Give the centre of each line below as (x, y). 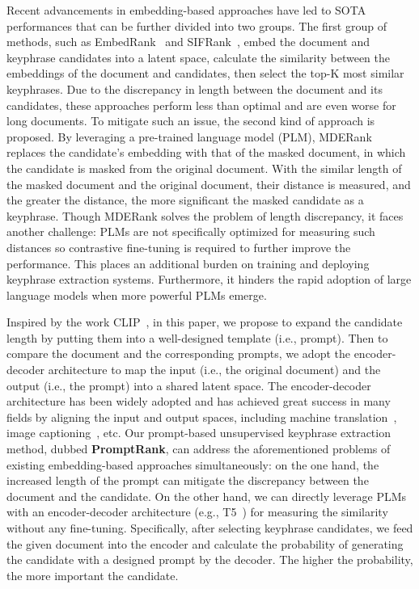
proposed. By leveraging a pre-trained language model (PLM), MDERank (189, 136)
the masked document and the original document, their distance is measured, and (209, 184)
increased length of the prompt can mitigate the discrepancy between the (188, 480)
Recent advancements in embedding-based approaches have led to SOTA (186, 10)
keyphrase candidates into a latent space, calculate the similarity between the (199, 57)
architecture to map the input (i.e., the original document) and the (214, 370)
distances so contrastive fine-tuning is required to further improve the (179, 247)
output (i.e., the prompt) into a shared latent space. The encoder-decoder (189, 385)
